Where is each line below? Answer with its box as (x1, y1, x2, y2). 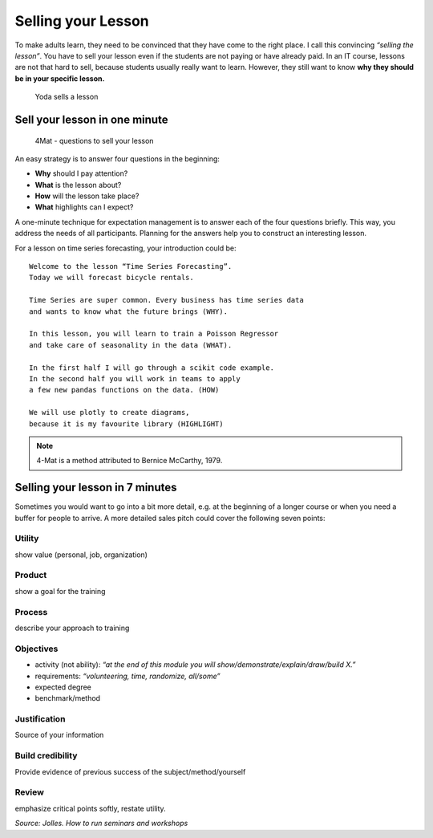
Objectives (14, 643, 59, 654)
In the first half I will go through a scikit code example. (29, 363, 274, 372)
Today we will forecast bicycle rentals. (29, 273, 194, 283)
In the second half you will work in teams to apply (29, 374, 241, 383)
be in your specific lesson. (14, 73, 105, 83)
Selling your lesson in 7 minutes (14, 481, 177, 494)
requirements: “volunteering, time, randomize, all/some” (34, 671, 221, 681)
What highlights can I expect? (34, 202, 134, 212)
